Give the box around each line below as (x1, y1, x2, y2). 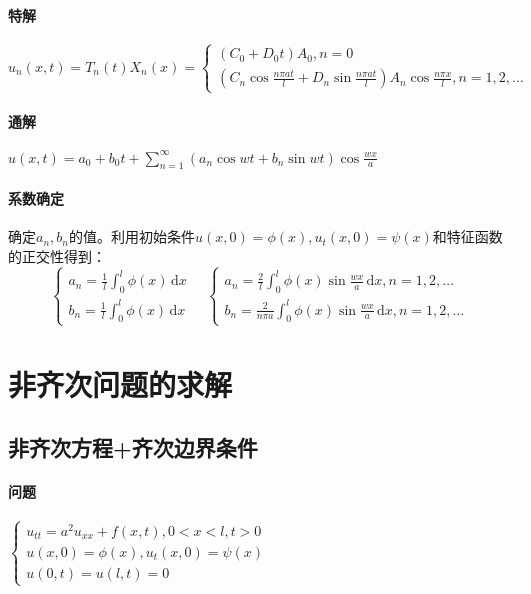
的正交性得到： (8, 245, 106, 266)
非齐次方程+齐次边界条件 (8, 432, 258, 463)
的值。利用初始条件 (69, 226, 195, 247)
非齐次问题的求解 (8, 363, 233, 404)
